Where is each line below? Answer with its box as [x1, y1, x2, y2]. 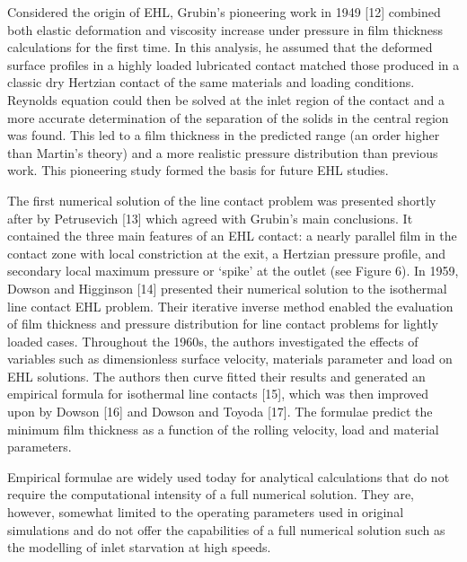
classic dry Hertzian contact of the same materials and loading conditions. [7, 73, 415, 92]
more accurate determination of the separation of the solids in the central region [7, 108, 449, 127]
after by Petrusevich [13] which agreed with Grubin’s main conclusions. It [7, 208, 413, 227]
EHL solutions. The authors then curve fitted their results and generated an [7, 366, 426, 385]
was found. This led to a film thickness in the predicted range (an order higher [7, 126, 440, 145]
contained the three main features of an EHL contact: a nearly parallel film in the [7, 226, 457, 245]
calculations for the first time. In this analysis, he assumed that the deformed [7, 38, 433, 57]
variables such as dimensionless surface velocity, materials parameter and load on [7, 349, 453, 368]
